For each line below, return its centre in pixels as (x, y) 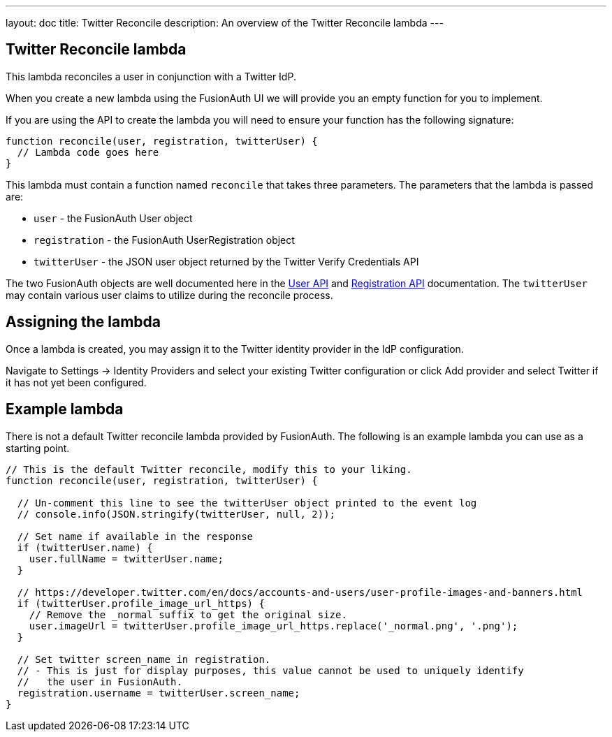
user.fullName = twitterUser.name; (126, 559)
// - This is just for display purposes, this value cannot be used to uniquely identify (270, 670)
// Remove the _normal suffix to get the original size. (188, 614)
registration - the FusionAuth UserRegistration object (164, 240)
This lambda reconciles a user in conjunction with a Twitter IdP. (151, 76)
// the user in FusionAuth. (100, 681)
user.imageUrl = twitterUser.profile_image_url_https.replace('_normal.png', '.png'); (274, 626)
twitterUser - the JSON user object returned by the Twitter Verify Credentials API (226, 261)
